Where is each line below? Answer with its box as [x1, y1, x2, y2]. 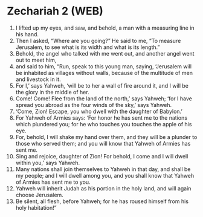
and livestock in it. [15, 76, 61, 83]
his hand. [15, 30, 39, 37]
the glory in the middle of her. [15, 88, 89, 96]
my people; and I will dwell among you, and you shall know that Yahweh [15, 172, 195, 179]
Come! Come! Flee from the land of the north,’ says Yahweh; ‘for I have [15, 95, 192, 102]
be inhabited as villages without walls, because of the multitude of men [15, 69, 193, 76]
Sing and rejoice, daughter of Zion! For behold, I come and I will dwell [15, 152, 188, 160]
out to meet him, [15, 56, 57, 63]
